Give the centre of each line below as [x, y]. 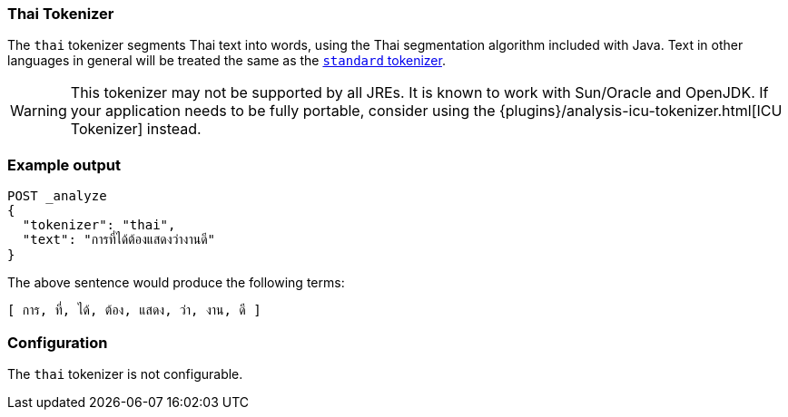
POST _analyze [57, 196]
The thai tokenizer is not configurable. [125, 373]
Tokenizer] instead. [136, 129]
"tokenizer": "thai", [99, 225]
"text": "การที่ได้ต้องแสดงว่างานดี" [119, 240]
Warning [39, 111]
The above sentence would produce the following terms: [176, 283]
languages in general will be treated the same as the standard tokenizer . [227, 61]
